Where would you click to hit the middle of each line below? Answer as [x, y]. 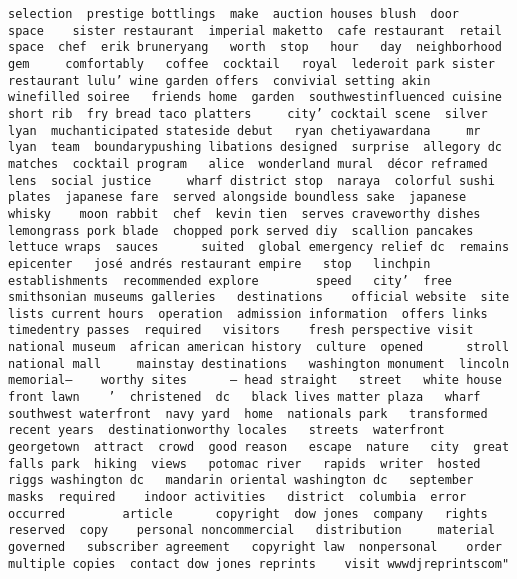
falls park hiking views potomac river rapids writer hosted [244, 463]
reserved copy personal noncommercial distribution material [251, 530]
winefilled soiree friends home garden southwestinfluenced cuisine [255, 97]
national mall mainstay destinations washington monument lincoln [259, 363]
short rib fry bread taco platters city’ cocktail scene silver [248, 113]
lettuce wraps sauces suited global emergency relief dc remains [259, 247]
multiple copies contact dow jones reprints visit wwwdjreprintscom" [259, 563]
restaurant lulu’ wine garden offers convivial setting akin [219, 80]
